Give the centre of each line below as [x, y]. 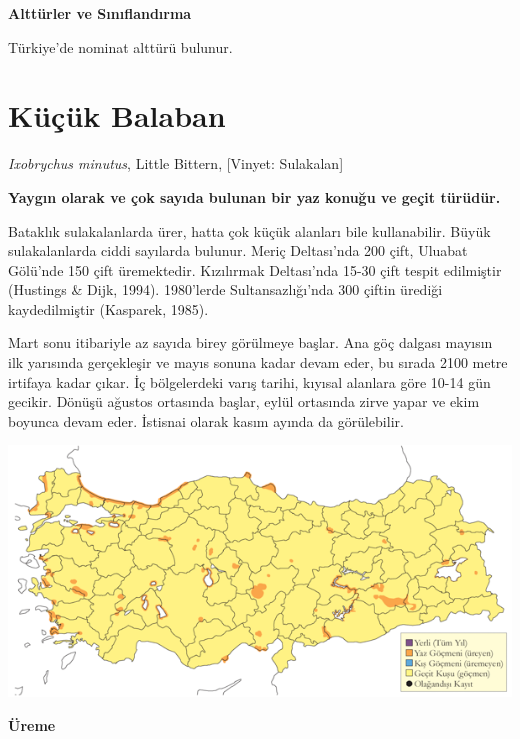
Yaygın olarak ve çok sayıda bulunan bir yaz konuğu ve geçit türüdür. [254, 196]
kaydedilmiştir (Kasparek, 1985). [108, 308]
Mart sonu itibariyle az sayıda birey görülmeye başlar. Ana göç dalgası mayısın [250, 342]
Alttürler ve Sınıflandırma [100, 13]
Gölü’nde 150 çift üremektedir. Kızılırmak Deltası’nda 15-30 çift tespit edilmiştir [255, 269]
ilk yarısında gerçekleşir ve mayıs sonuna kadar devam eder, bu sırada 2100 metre [258, 362]
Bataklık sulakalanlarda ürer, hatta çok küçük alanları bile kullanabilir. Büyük [249, 230]
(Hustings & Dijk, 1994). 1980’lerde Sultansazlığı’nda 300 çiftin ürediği [225, 289]
